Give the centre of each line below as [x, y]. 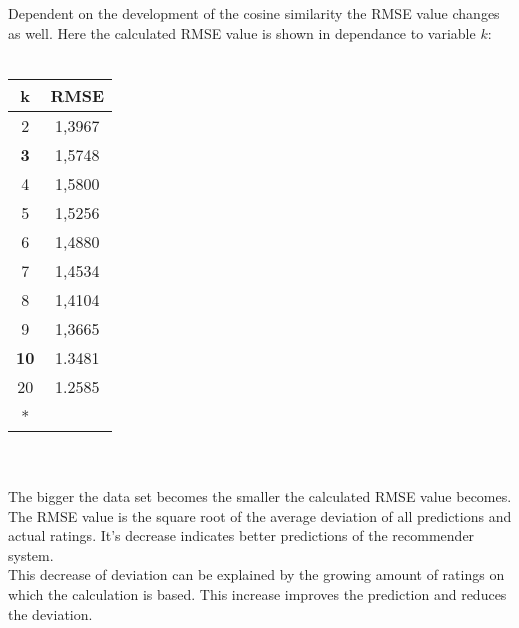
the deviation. [50, 613]
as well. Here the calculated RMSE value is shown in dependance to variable [242, 32]
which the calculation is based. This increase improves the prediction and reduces [257, 593]
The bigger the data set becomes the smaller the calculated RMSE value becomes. [260, 495]
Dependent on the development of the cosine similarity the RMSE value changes [254, 13]
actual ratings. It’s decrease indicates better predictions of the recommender [241, 535]
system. [31, 554]
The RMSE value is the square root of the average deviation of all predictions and [260, 515]
